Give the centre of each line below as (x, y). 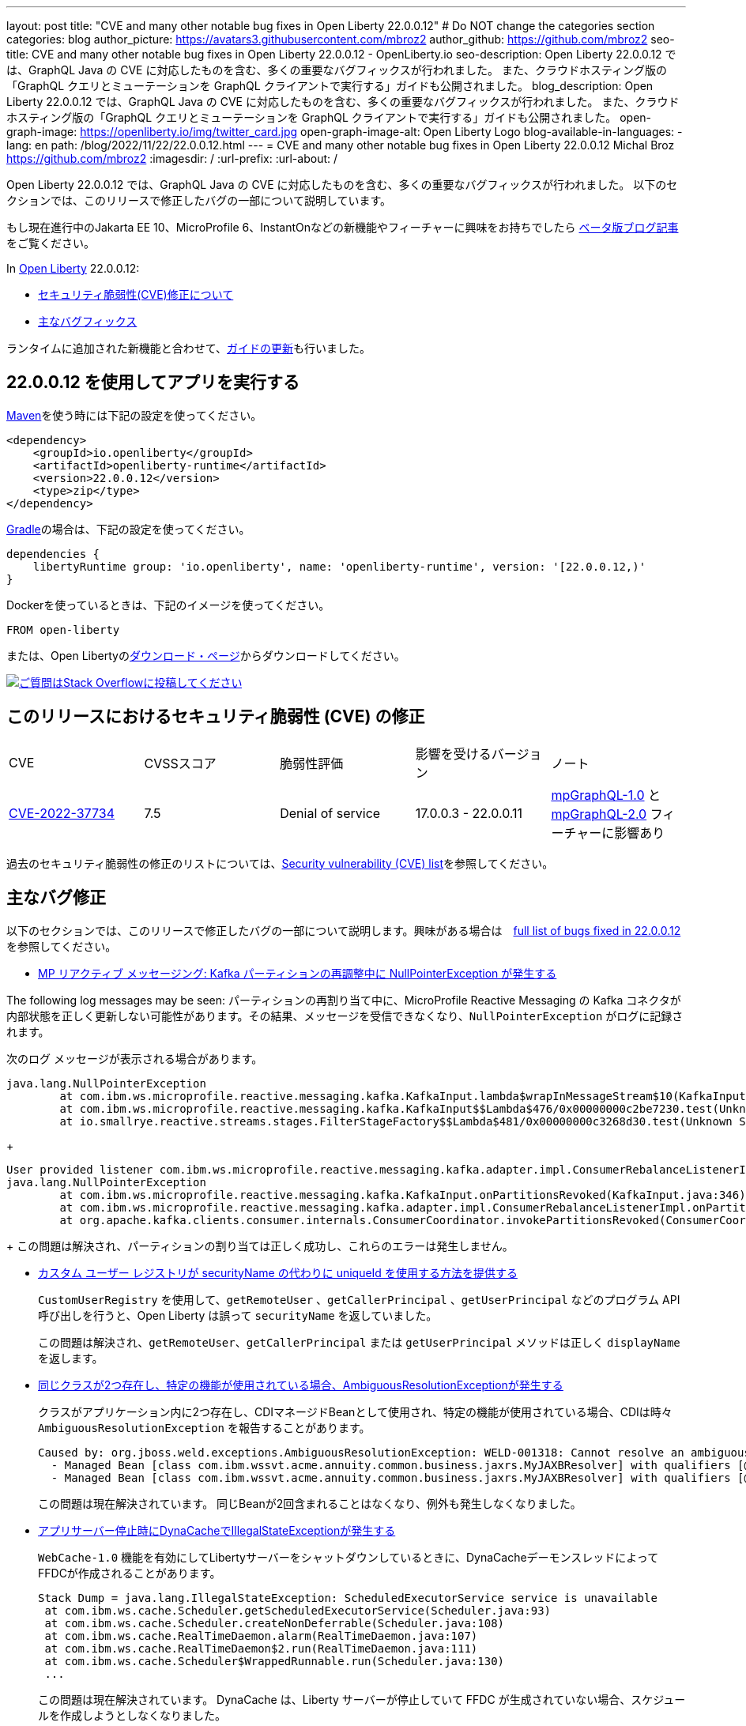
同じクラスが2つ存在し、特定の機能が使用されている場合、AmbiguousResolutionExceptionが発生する (301, 1385)
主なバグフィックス (88, 321)
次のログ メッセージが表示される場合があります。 (135, 1058)
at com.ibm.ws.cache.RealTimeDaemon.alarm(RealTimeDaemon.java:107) (261, 1636)
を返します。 (71, 1358)
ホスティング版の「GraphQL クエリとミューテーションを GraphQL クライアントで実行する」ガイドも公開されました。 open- (329, 117)
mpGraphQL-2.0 (599, 814)
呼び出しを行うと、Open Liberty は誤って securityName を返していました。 (238, 1315)
